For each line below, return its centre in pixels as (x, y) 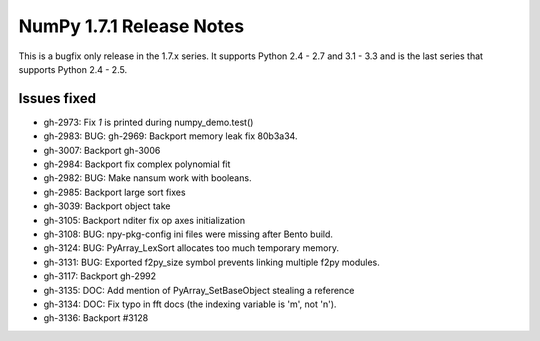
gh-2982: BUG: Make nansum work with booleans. (147, 178)
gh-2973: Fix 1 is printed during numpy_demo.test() (148, 122)
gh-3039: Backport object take (107, 206)
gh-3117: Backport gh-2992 (100, 276)
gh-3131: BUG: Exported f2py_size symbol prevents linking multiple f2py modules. (211, 262)
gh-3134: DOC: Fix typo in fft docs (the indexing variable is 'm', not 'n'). (190, 304)
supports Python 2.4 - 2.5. (73, 69)
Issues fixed (57, 98)
